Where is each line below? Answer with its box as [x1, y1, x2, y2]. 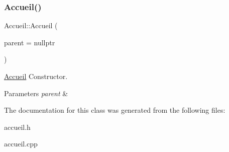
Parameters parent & [4, 88, 68, 98]
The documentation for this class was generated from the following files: [4, 105, 225, 115]
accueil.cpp [4, 138, 38, 149]
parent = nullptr [4, 37, 55, 47]
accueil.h [4, 121, 31, 132]
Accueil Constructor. [4, 71, 68, 81]
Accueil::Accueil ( [4, 20, 58, 31]
